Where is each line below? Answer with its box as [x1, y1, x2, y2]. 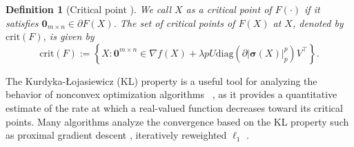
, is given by [43, 29, 95, 43]
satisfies [6, 15, 39, 30]
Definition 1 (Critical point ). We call [6, 2, 171, 16]
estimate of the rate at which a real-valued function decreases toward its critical [6, 100, 343, 115]
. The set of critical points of [113, 15, 235, 30]
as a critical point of [186, 2, 272, 16]
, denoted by [292, 15, 344, 30]
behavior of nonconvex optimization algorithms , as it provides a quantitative [6, 87, 337, 101]
